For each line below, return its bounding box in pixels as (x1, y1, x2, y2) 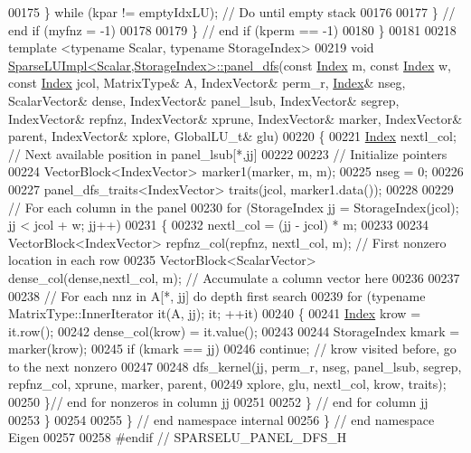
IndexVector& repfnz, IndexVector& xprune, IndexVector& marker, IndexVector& (8, 109, 463, 127)
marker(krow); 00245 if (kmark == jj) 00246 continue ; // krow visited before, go (8, 339, 457, 358)
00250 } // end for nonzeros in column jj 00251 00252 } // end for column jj (8, 392, 429, 411)
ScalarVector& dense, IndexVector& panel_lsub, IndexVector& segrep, (8, 90, 400, 109)
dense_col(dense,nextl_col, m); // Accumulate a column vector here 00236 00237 (8, 268, 460, 287)
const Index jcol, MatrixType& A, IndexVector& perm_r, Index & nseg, (8, 73, 406, 92)
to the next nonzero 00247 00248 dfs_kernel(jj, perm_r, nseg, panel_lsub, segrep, (8, 356, 462, 375)
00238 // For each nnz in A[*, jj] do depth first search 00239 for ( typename (8, 286, 426, 305)
